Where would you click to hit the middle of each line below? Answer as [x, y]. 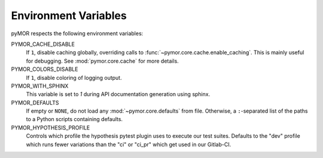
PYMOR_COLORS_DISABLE [45, 69]
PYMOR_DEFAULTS [35, 103]
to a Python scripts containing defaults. [74, 119]
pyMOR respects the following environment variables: [77, 33]
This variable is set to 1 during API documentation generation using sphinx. [118, 94]
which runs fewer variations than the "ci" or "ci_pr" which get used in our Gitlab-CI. [129, 144]
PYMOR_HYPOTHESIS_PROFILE [51, 128]
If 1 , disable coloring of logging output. [74, 78]
